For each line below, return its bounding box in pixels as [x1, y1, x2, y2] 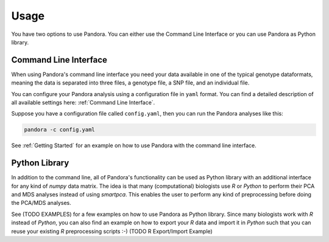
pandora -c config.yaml [24, 126, 96, 133]
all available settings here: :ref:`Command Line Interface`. [11, 99, 155, 106]
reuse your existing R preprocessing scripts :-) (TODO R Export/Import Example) [11, 227, 213, 235]
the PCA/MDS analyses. [11, 199, 71, 207]
